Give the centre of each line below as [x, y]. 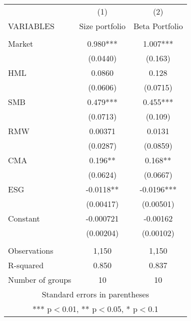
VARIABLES [31, 26]
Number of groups [40, 280]
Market [21, 43]
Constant [24, 218]
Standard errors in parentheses [95, 294]
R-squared [26, 265]
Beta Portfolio [158, 26]
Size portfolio [102, 26]
